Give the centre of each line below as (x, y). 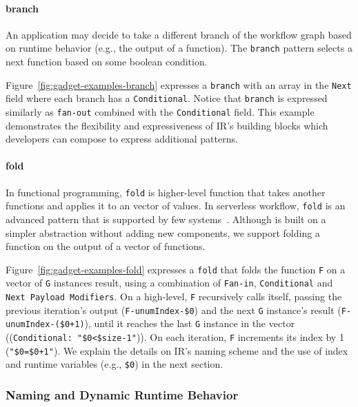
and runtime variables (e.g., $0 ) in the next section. (115, 364)
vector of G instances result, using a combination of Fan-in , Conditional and (169, 283)
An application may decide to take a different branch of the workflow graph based (179, 34)
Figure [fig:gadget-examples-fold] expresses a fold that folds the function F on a (176, 269)
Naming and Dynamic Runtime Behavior (122, 394)
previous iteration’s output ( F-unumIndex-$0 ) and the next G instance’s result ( (173, 310)
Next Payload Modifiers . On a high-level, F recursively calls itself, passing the (174, 296)
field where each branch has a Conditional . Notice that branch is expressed (167, 98)
